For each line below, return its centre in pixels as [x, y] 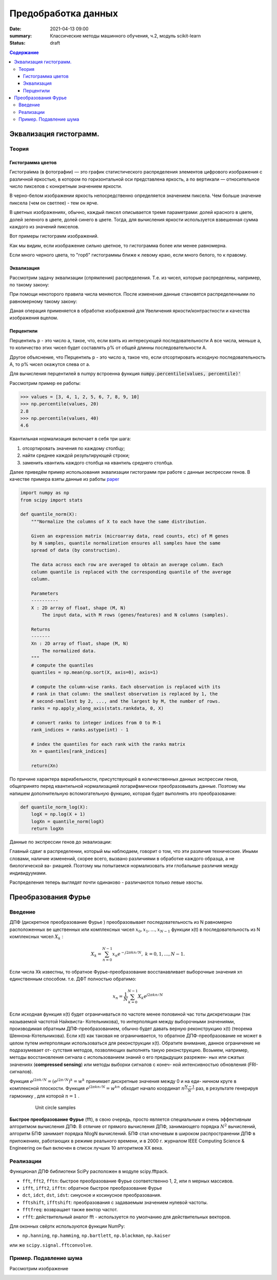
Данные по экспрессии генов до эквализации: [61, 842]
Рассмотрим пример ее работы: [45, 383]
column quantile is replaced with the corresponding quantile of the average [131, 572]
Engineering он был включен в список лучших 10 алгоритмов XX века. [86, 1148]
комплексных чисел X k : [36, 937]
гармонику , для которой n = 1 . [44, 1096]
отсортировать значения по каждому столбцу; [74, 448]
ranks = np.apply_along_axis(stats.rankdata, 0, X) [97, 708]
